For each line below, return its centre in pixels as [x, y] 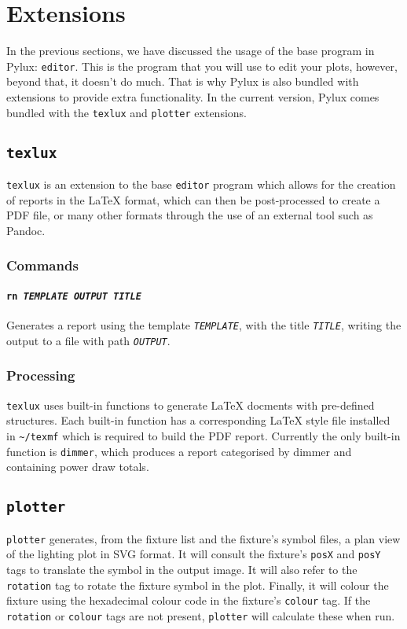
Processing [41, 375]
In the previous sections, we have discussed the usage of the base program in [191, 51]
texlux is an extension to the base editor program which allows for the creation [201, 184]
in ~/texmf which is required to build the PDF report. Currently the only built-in [203, 435]
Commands [42, 265]
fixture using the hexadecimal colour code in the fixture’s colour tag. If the [189, 600]
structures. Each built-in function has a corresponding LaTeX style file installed [198, 420]
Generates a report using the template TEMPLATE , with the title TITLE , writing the [204, 325]
